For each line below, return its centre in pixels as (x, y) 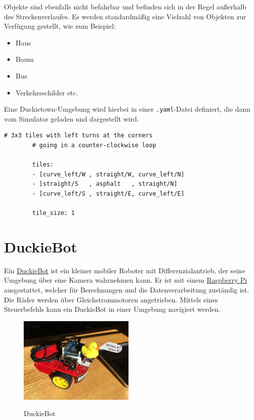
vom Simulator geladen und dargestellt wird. (71, 118)
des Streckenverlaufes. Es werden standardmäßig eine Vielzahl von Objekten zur (125, 16)
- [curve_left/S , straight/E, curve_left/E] (108, 193)
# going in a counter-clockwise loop (94, 145)
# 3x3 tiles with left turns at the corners (78, 136)
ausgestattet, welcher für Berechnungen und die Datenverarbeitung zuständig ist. (127, 290)
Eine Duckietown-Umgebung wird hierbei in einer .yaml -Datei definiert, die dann (127, 109)
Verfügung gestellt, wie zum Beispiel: (60, 26)
